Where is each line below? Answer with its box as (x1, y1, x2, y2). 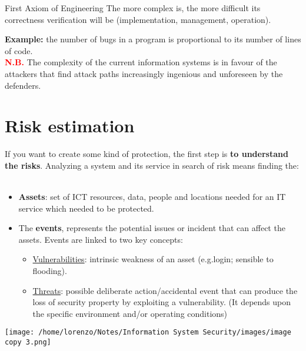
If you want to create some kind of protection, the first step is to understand (5, 148, 288, 160)
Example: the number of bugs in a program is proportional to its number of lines (5, 33, 301, 45)
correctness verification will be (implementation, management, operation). (5, 13, 271, 25)
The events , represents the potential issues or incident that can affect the (18, 222, 285, 234)
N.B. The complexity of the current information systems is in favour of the (5, 56, 277, 68)
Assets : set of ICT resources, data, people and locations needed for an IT (18, 190, 286, 203)
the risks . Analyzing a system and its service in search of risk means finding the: (5, 159, 299, 171)
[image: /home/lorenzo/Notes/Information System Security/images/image (5, 328, 291, 337)
